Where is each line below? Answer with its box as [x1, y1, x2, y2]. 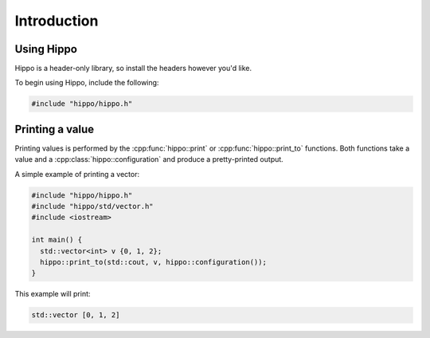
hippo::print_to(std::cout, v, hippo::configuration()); [40, 257, 267, 267]
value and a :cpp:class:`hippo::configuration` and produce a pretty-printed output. [14, 155, 284, 164]
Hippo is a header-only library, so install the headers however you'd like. [14, 64, 252, 73]
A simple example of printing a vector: [14, 169, 139, 179]
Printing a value [14, 122, 95, 136]
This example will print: [14, 289, 91, 299]
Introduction [14, 12, 99, 29]
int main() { [31, 235, 83, 245]
